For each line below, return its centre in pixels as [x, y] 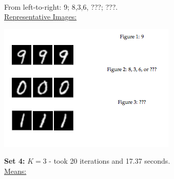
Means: [15, 171]
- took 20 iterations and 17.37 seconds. [110, 161]
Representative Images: [41, 17]
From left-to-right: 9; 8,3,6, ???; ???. [61, 6]
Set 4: [15, 161]
